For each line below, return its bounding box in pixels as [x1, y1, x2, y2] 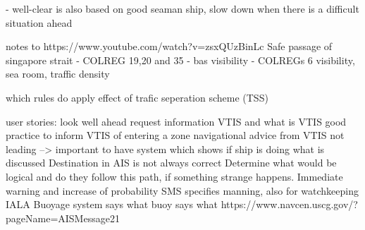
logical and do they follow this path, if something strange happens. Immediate [6, 169, 343, 183]
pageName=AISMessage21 [6, 210, 120, 225]
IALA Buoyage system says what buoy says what [6, 197, 218, 212]
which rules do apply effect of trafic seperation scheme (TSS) [6, 90, 268, 104]
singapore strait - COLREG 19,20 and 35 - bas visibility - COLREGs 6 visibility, [6, 52, 355, 67]
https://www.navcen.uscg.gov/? [221, 197, 358, 212]
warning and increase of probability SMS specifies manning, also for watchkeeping [6, 183, 359, 198]
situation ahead [6, 15, 73, 30]
